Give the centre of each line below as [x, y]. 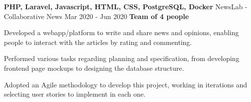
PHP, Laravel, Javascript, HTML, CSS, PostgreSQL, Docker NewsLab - [126, 6]
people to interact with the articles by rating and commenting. [98, 42]
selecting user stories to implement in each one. [75, 94]
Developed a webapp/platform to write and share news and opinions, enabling [121, 32]
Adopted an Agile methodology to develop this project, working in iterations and [126, 84]
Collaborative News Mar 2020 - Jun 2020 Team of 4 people [97, 16]
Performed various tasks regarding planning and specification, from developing [122, 58]
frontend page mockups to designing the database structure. [94, 68]
